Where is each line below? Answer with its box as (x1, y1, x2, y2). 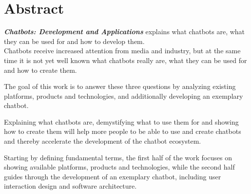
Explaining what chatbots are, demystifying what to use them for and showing (4, 116, 239, 127)
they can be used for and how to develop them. (4, 36, 145, 46)
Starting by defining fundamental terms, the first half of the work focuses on (4, 152, 232, 162)
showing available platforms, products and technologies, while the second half (4, 162, 235, 172)
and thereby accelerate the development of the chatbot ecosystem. (4, 136, 201, 146)
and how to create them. (4, 65, 77, 75)
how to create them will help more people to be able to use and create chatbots (4, 126, 241, 136)
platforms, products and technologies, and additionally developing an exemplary (4, 90, 243, 101)
